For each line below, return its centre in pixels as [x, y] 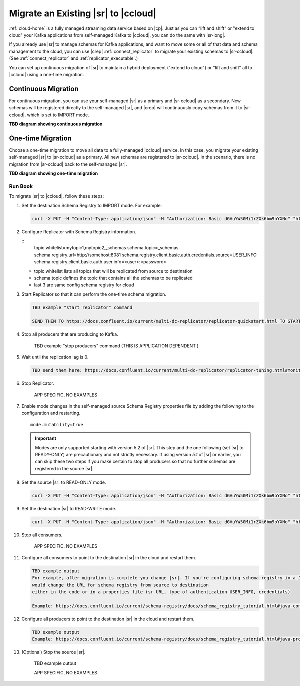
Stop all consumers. [42, 535]
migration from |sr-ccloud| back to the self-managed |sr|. [68, 164]
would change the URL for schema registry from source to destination [121, 585]
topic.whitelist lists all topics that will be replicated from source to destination [113, 271]
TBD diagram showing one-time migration [54, 173]
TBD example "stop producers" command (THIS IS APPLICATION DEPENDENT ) [116, 346]
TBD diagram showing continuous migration [56, 124]
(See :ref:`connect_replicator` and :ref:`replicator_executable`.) [74, 58]
